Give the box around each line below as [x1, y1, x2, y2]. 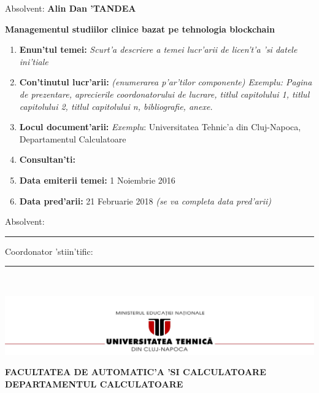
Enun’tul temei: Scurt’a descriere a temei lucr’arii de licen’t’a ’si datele [19, 43, 298, 56]
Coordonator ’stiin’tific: [5, 244, 93, 257]
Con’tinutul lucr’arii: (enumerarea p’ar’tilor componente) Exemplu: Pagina [19, 76, 312, 88]
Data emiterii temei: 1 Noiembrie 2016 [19, 173, 175, 186]
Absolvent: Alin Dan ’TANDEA [5, 2, 136, 14]
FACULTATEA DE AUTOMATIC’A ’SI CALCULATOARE [5, 365, 266, 378]
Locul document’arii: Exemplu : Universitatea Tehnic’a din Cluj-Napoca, [19, 120, 301, 133]
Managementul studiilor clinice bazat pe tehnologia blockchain [5, 22, 275, 35]
